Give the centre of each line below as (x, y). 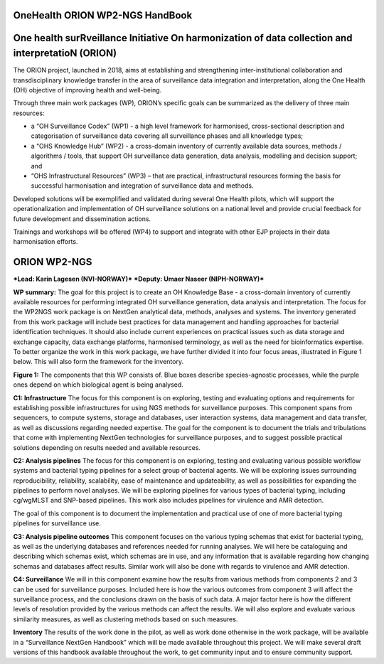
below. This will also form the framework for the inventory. (98, 362)
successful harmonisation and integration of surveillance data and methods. (142, 186)
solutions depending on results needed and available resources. (107, 447)
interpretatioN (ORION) (65, 53)
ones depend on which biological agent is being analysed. (98, 385)
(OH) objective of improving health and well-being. (87, 90)
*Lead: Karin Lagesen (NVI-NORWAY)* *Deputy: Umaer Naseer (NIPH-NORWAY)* (139, 279)
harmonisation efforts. (46, 242)
